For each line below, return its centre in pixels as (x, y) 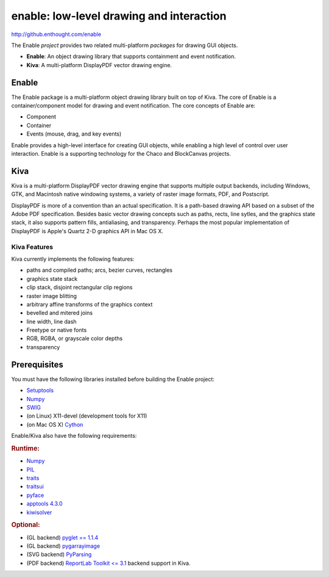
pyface (35, 495)
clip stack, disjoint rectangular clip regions (80, 288)
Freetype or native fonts (57, 330)
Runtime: (25, 448)
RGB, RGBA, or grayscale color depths (75, 338)
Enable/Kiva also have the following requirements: (74, 436)
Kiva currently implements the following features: (73, 259)
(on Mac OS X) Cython (55, 424)
